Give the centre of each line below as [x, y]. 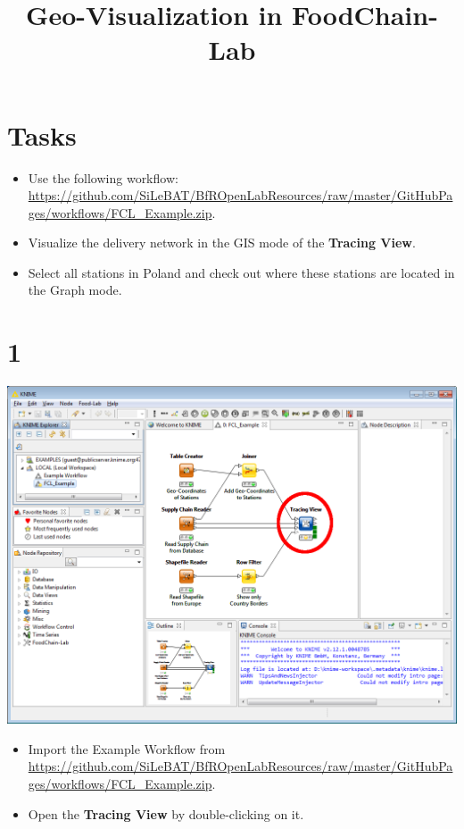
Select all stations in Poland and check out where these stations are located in [241, 272]
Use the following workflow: [103, 177]
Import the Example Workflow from [127, 748]
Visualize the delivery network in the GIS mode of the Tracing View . [222, 243]
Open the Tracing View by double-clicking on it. [166, 813]
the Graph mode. [75, 290]
